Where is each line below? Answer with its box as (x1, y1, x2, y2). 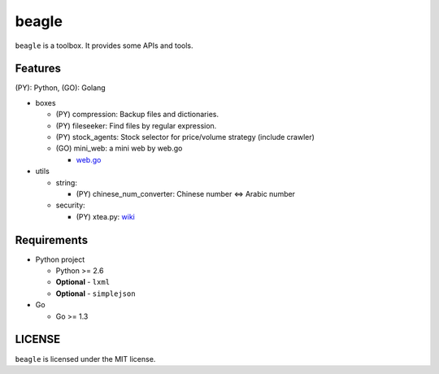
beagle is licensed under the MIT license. (15, 354, 156, 363)
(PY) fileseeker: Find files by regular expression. (55, 120, 217, 130)
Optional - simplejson (55, 289, 136, 298)
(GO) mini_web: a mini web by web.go (55, 143, 183, 154)
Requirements (15, 233, 89, 247)
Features (15, 62, 61, 76)
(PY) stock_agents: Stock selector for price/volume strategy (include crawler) (55, 133, 315, 142)
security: (55, 200, 85, 211)
